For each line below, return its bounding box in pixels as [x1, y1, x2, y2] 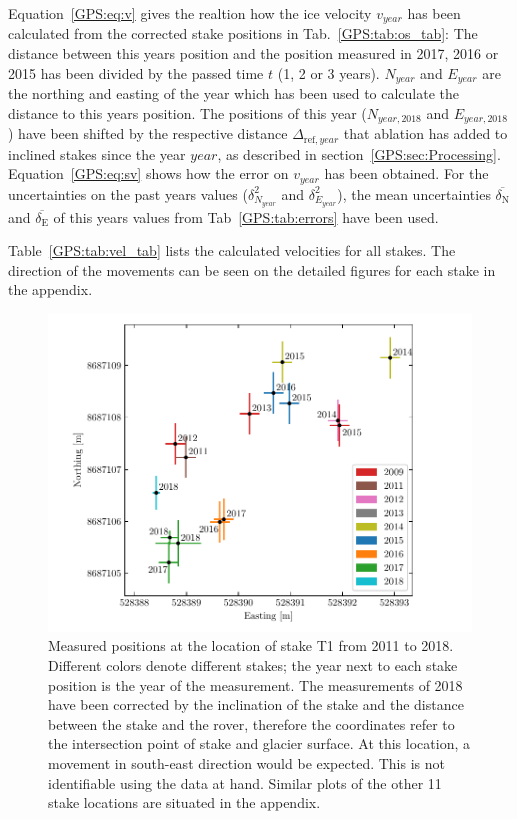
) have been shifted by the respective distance [8, 123, 288, 144]
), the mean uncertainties [337, 183, 491, 204]
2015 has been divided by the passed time [8, 62, 264, 83]
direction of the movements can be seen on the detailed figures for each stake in [8, 259, 496, 280]
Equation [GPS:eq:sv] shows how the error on [8, 163, 289, 184]
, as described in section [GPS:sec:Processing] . [217, 143, 501, 164]
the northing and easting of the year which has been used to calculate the [8, 83, 460, 104]
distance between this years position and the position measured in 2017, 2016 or [8, 43, 499, 64]
